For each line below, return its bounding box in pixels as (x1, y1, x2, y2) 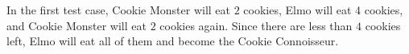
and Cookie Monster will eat (6, 17, 147, 33)
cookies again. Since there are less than (159, 17, 353, 33)
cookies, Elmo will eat (243, 2, 352, 17)
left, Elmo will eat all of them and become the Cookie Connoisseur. (6, 33, 339, 49)
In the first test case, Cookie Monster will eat (6, 2, 231, 17)
